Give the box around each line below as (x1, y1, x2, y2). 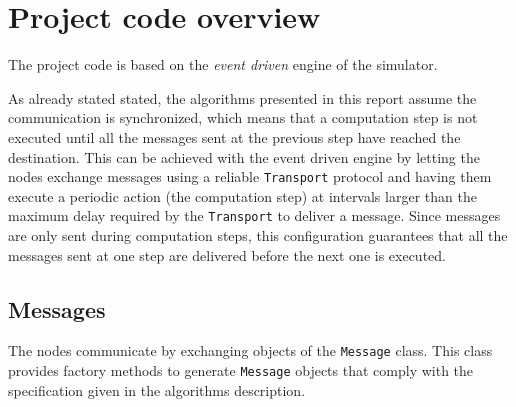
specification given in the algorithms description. (8, 379, 306, 400)
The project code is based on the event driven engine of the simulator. (8, 54, 438, 75)
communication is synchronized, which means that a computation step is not (8, 107, 478, 128)
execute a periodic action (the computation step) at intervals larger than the (8, 185, 477, 206)
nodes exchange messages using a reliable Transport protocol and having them (8, 166, 492, 187)
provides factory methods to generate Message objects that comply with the (8, 360, 474, 381)
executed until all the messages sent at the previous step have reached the (8, 126, 461, 147)
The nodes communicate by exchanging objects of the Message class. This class (8, 340, 493, 361)
